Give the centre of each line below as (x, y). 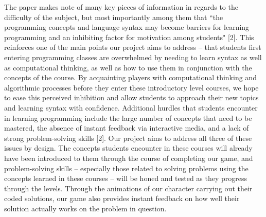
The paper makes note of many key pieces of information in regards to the (121, 7)
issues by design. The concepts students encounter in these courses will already (128, 148)
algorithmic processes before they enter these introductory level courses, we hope (131, 87)
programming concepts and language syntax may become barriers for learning (127, 27)
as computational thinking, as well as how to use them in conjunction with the (128, 67)
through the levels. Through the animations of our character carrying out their (128, 188)
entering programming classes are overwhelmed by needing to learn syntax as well (133, 57)
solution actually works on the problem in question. (85, 208)
